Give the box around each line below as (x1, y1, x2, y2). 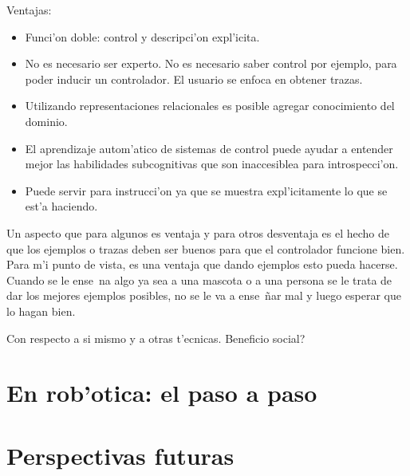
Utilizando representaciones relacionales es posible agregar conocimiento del (25, 97, 395, 114)
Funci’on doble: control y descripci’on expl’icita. (25, 28, 260, 45)
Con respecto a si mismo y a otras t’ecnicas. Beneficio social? (6, 329, 306, 346)
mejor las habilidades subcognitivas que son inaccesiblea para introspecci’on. (25, 155, 399, 172)
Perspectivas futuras (6, 439, 235, 471)
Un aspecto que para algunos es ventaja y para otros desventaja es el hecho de (6, 224, 390, 241)
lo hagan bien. (6, 302, 76, 319)
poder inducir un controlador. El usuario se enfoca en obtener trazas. (25, 70, 363, 87)
